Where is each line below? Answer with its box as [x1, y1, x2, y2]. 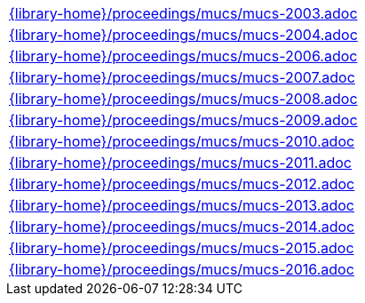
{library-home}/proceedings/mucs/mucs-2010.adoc [9, 132, 355, 150]
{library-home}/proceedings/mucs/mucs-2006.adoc [9, 47, 358, 65]
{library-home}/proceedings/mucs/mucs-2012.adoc [9, 175, 355, 193]
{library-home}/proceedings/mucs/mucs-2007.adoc [9, 68, 355, 86]
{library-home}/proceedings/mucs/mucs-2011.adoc [9, 154, 352, 171]
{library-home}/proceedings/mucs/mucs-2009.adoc [9, 111, 358, 129]
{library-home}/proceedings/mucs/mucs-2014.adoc [9, 218, 355, 235]
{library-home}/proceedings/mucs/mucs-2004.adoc [9, 26, 358, 44]
